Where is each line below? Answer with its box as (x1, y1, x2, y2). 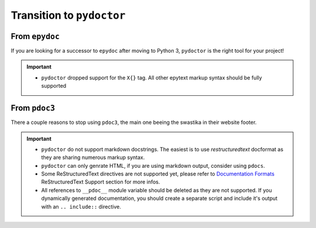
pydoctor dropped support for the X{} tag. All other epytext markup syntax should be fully (41, 74, 263, 81)
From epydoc (11, 31, 60, 41)
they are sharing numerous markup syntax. (41, 154, 145, 161)
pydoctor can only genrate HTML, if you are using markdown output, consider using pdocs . (41, 162, 266, 169)
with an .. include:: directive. (41, 203, 121, 210)
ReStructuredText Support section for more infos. (41, 178, 160, 185)
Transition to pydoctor (11, 9, 126, 22)
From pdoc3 (11, 103, 56, 113)
